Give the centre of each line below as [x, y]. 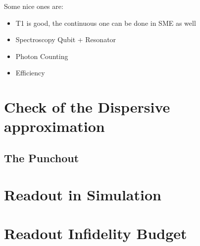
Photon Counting [42, 56]
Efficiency [30, 73]
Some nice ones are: [34, 6]
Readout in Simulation [83, 194]
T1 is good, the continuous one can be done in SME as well [106, 23]
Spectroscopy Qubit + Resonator [66, 39]
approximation [54, 126]
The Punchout [42, 157]
